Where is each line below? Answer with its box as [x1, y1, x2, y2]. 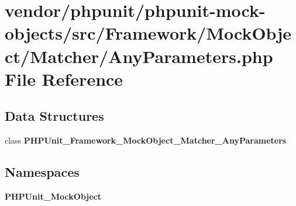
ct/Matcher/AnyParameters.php [5, 44, 273, 68]
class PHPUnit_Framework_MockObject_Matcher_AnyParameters [5, 134, 287, 146]
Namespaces [5, 163, 80, 181]
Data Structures [5, 107, 104, 125]
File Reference [5, 67, 123, 90]
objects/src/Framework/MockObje [5, 21, 291, 45]
